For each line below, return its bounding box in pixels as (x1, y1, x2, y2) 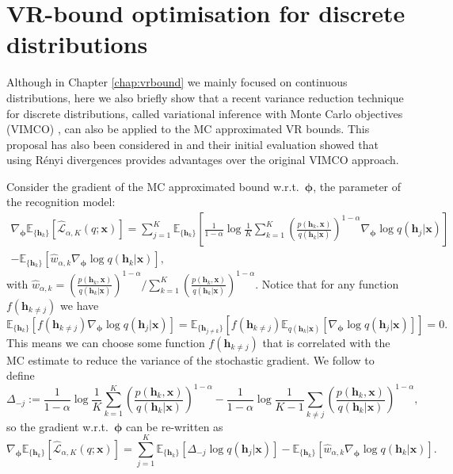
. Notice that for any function (255, 275, 399, 292)
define (6, 367, 35, 384)
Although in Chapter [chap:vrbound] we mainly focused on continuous (6, 74, 348, 90)
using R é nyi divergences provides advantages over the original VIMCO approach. (6, 151, 399, 168)
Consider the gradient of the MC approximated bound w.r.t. (6, 178, 299, 194)
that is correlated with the (262, 334, 390, 350)
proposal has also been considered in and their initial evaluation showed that (6, 136, 379, 152)
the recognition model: (6, 193, 116, 210)
